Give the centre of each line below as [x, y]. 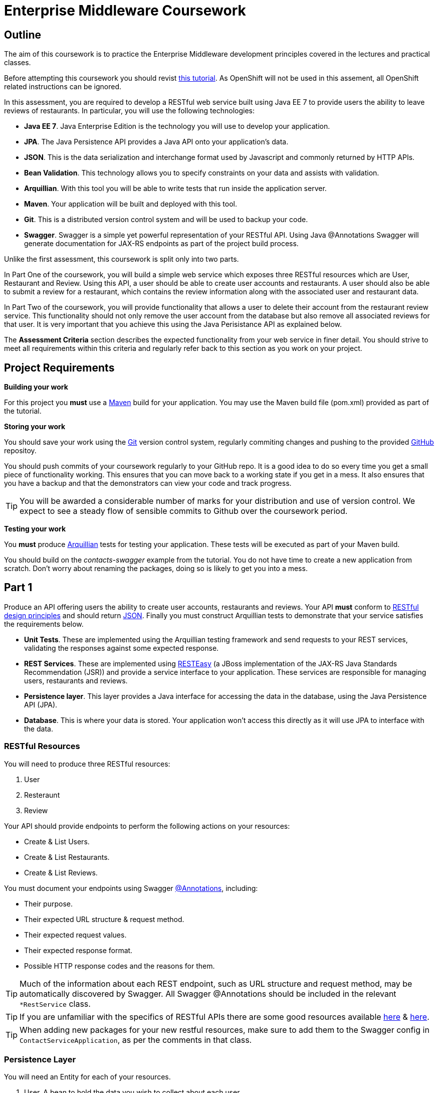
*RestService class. [55, 1004]
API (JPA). [41, 704]
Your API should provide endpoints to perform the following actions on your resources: [147, 826]
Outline [23, 35]
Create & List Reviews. [61, 872]
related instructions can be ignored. [63, 87]
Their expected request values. [75, 935]
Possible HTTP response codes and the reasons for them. [120, 966]
